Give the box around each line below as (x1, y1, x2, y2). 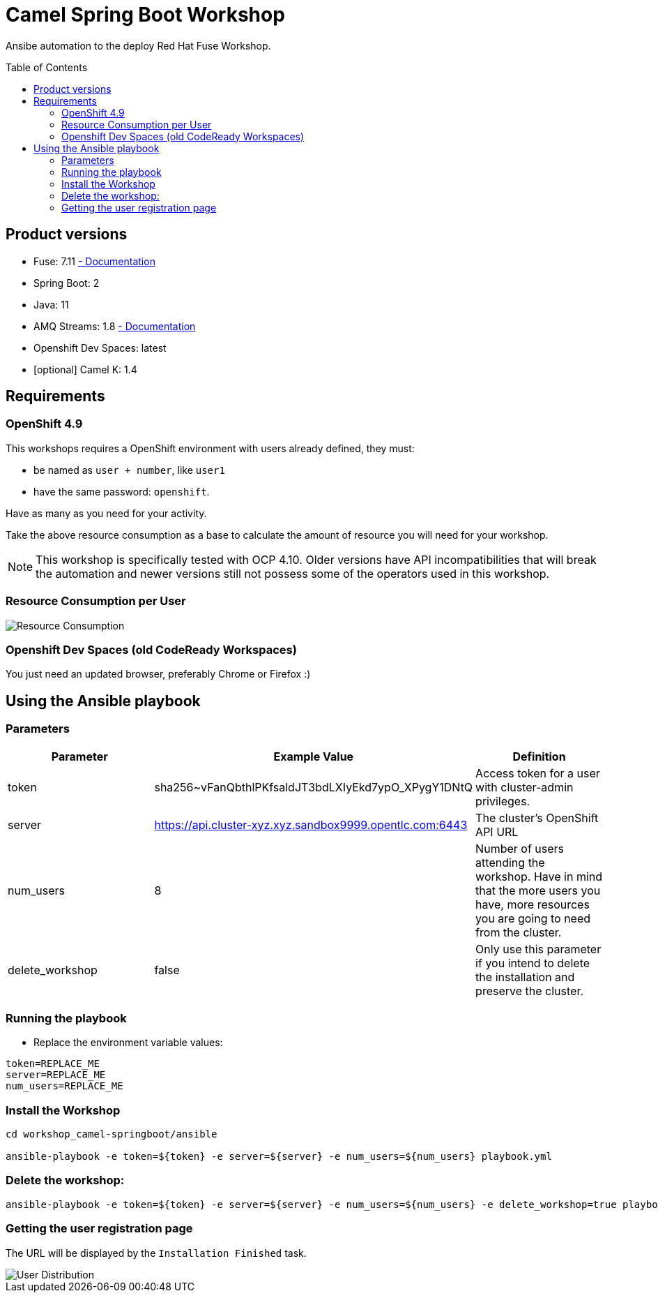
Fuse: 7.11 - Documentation (33, 255, 155, 267)
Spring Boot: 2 (33, 276, 100, 289)
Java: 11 (33, 298, 69, 311)
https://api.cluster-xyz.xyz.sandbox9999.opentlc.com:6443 (154, 817, 468, 832)
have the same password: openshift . (33, 485, 210, 498)
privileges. (475, 793, 530, 808)
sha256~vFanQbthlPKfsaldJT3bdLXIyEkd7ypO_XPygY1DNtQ (154, 779, 473, 794)
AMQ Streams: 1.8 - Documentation (33, 320, 196, 332)
